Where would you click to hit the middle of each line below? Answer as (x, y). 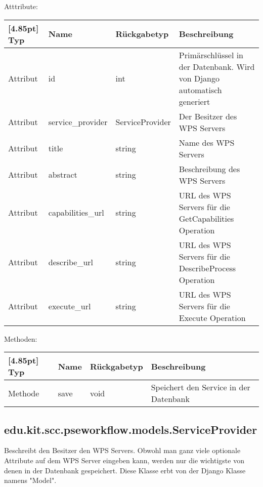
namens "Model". (30, 480)
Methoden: (21, 338)
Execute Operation (212, 317)
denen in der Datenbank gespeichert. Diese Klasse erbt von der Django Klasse (125, 470)
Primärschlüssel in (211, 55)
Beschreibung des (209, 169)
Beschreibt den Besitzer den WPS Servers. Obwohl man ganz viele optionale (122, 450)
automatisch (200, 90)
